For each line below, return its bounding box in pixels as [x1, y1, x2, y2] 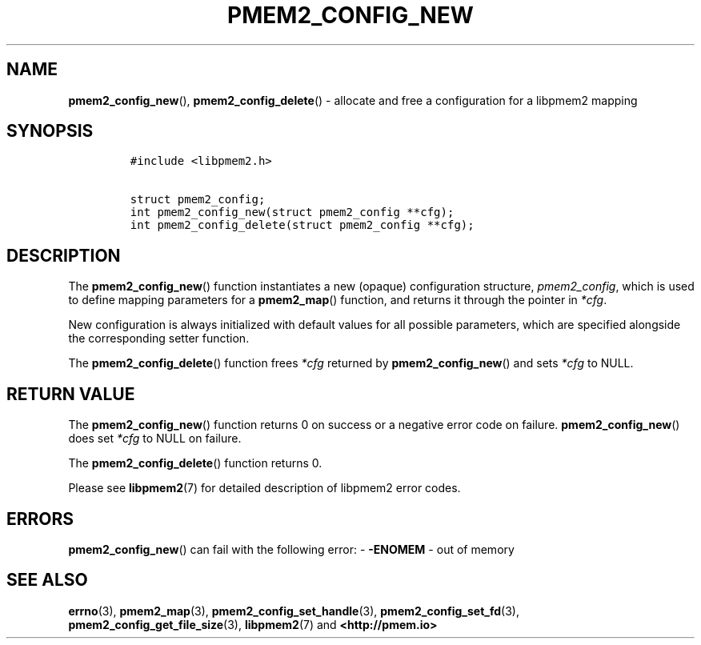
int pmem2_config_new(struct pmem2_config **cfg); [130, 206, 455, 219]
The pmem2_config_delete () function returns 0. [68, 456, 322, 471]
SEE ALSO [6, 570, 88, 591]
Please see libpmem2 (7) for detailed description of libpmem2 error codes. [68, 481, 461, 495]
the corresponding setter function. [68, 331, 250, 346]
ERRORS [6, 508, 74, 529]
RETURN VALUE [6, 383, 135, 404]
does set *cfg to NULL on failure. [68, 431, 242, 446]
